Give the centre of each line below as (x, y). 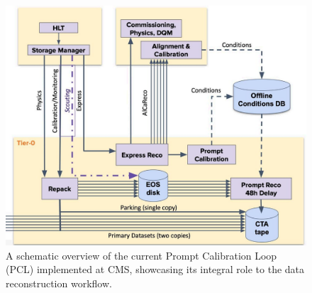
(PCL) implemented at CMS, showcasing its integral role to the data (155, 269)
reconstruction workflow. (59, 283)
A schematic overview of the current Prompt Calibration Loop (141, 255)
